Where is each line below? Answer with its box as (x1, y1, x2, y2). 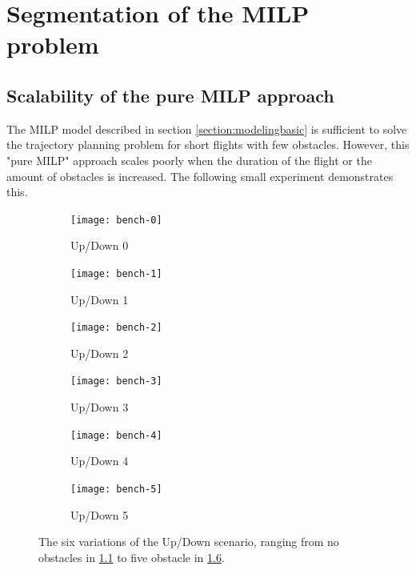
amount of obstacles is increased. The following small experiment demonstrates (6, 167, 394, 184)
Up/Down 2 (70, 344, 129, 361)
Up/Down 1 (70, 291, 129, 307)
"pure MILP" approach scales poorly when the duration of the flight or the (6, 151, 372, 168)
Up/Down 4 (70, 452, 129, 469)
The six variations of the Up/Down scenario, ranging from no (38, 533, 339, 550)
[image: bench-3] (70, 375, 162, 387)
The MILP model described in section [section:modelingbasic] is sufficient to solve (6, 120, 407, 137)
